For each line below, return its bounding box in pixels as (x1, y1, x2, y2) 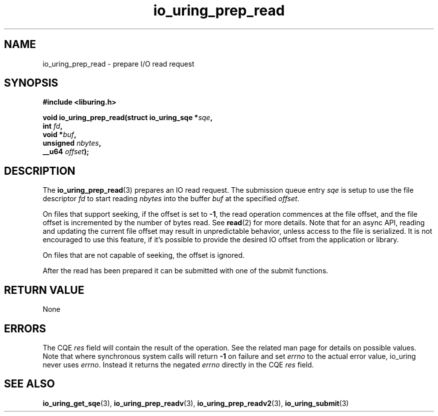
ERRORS (4, 322, 46, 335)
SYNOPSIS (4, 77, 58, 90)
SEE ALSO (4, 377, 55, 390)
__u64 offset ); (42, 147, 89, 156)
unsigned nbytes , (42, 139, 101, 148)
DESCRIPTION (4, 164, 75, 177)
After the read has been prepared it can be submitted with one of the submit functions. (42, 266, 328, 275)
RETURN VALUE (4, 283, 84, 296)
